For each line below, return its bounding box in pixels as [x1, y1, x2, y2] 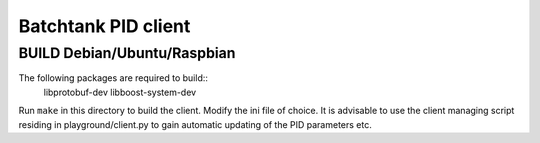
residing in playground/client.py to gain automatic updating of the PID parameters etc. [18, 118, 372, 130]
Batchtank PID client [18, 15, 191, 37]
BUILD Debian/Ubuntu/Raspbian [18, 44, 236, 62]
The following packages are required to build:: [18, 72, 209, 84]
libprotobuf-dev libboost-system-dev [43, 86, 197, 98]
